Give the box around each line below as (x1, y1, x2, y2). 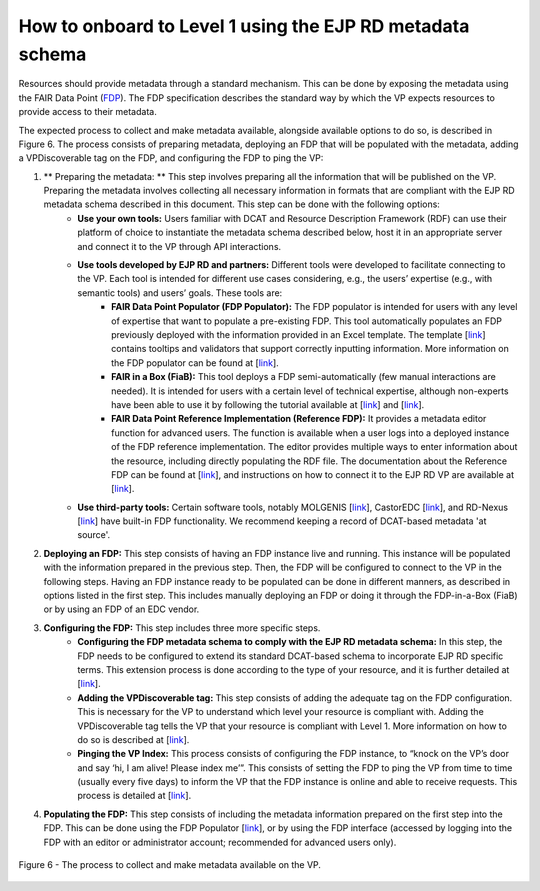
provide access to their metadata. (18, 106, 157, 118)
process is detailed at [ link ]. (77, 790, 192, 802)
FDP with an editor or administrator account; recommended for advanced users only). (43, 836, 397, 848)
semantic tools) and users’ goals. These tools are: (77, 286, 283, 299)
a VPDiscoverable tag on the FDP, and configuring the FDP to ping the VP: (18, 152, 324, 164)
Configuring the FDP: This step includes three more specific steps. (43, 621, 321, 634)
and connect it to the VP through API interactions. (77, 240, 282, 252)
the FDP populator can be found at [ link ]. (111, 356, 279, 369)
